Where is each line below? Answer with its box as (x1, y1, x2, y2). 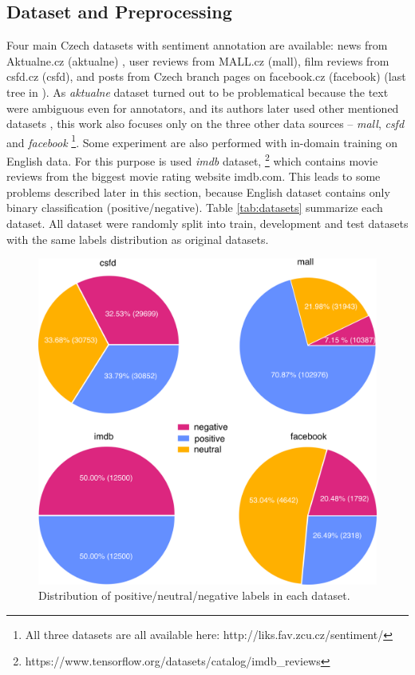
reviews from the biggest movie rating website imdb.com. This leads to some (6, 168, 381, 185)
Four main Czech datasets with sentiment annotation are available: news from (6, 37, 388, 54)
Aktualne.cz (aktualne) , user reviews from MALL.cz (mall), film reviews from (6, 52, 389, 69)
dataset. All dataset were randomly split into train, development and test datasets (6, 215, 409, 232)
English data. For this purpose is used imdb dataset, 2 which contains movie (6, 150, 378, 169)
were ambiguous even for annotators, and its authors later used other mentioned (6, 99, 399, 116)
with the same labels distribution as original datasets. (6, 230, 269, 247)
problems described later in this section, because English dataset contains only (6, 183, 390, 200)
